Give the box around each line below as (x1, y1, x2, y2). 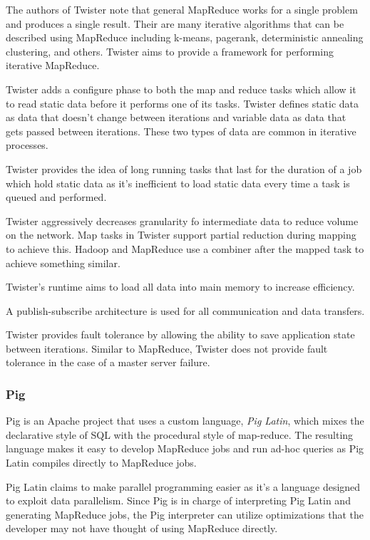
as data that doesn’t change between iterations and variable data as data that (6, 110, 346, 125)
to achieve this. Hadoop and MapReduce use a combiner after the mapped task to (6, 241, 364, 256)
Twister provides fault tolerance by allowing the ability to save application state (6, 327, 355, 342)
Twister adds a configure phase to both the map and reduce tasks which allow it (6, 81, 356, 96)
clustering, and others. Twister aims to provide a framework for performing (6, 43, 334, 58)
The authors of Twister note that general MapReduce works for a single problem (6, 2, 358, 16)
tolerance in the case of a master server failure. (6, 355, 210, 370)
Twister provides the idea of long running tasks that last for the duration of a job (6, 161, 362, 176)
